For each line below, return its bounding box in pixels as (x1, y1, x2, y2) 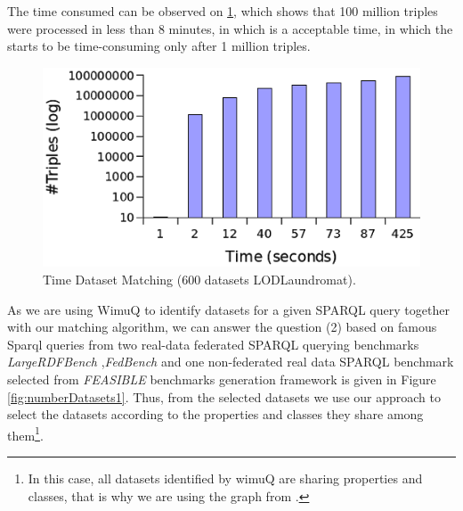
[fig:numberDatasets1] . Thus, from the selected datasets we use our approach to (7, 387, 441, 406)
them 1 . (7, 423, 44, 444)
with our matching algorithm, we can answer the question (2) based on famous (7, 317, 437, 336)
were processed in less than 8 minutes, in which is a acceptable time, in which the (7, 19, 453, 37)
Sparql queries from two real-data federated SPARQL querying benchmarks (7, 334, 419, 353)
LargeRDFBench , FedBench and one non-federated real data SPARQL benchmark (7, 352, 454, 371)
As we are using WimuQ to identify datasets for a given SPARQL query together (7, 300, 450, 318)
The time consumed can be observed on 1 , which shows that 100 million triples (7, 2, 438, 20)
